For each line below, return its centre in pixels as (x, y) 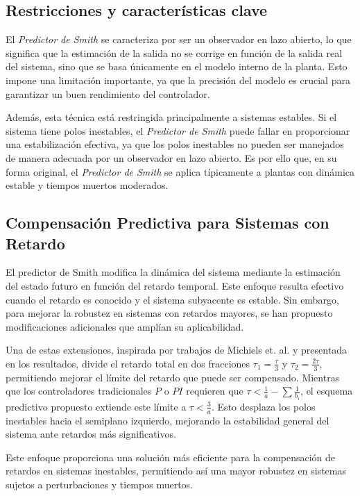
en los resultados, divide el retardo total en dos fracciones (128, 363)
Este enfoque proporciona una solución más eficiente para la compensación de (171, 457)
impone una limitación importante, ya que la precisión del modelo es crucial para (178, 80)
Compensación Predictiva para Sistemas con (168, 223)
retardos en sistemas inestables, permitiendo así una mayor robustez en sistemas (176, 471)
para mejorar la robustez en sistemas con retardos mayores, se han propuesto (169, 313)
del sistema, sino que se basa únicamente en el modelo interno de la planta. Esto (177, 66)
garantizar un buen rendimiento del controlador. (108, 93)
